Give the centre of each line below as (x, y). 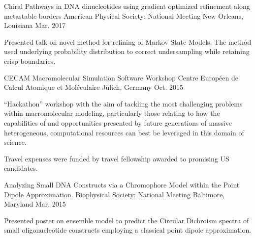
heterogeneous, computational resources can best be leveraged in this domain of (124, 132)
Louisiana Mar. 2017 (35, 25)
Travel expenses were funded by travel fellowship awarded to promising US (117, 158)
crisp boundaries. (30, 61)
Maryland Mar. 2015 (35, 204)
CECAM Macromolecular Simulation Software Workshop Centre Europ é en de (121, 77)
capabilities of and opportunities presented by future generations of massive (118, 122)
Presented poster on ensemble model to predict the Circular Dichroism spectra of (127, 220)
